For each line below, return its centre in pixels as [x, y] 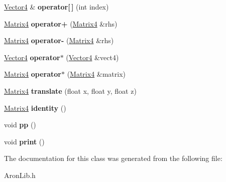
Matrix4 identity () [35, 108]
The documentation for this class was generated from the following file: [113, 158]
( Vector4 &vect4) [92, 57]
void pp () [20, 125]
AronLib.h [20, 175]
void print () [24, 141]
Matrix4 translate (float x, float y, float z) [70, 90]
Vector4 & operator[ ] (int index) [56, 7]
